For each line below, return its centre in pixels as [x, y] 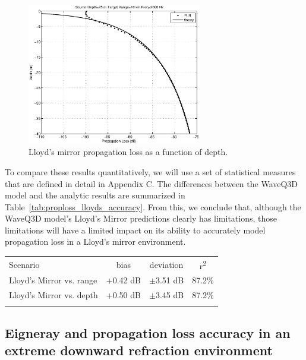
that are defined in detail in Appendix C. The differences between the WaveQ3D [152, 183]
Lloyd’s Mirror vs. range [53, 280]
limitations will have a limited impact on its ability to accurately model [135, 230]
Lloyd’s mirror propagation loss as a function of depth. [128, 152]
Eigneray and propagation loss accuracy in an [148, 332]
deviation [166, 264]
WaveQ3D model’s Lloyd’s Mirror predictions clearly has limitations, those [141, 218]
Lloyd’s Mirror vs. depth [53, 295]
